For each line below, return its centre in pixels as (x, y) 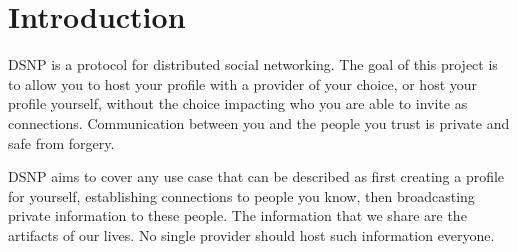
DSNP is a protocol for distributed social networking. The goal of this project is (253, 64)
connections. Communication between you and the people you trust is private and (259, 122)
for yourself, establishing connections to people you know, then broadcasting (241, 195)
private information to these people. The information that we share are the (237, 215)
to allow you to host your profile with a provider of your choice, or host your (243, 83)
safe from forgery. (61, 142)
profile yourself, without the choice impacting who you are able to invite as (238, 103)
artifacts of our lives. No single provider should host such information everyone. (251, 234)
